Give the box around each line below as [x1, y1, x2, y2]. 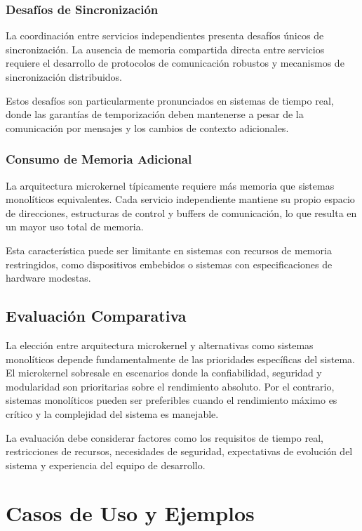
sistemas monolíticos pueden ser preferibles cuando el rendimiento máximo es [6, 393, 337, 407]
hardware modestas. [6, 270, 91, 285]
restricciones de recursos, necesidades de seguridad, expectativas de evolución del [6, 444, 353, 459]
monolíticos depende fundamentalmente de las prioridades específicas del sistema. [6, 351, 355, 366]
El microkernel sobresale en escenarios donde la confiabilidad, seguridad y [6, 365, 322, 380]
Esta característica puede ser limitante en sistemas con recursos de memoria [6, 242, 332, 257]
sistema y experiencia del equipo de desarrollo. [6, 457, 206, 472]
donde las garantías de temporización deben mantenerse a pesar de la [6, 107, 304, 122]
